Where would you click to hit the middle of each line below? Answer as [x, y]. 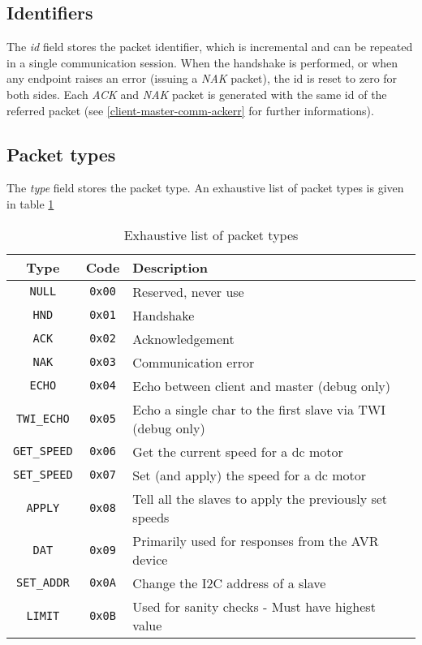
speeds [151, 517]
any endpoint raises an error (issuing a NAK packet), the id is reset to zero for [202, 78]
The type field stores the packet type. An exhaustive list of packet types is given [205, 188]
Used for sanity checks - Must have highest [254, 606]
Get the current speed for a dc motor [238, 451]
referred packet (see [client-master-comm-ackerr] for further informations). [190, 110]
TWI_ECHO [43, 418]
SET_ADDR [43, 583]
